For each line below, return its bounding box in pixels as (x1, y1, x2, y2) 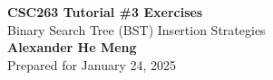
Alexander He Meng (7, 38, 137, 57)
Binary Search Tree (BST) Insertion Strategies (7, 20, 266, 39)
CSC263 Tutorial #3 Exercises (7, 3, 203, 21)
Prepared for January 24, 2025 (7, 55, 177, 74)
